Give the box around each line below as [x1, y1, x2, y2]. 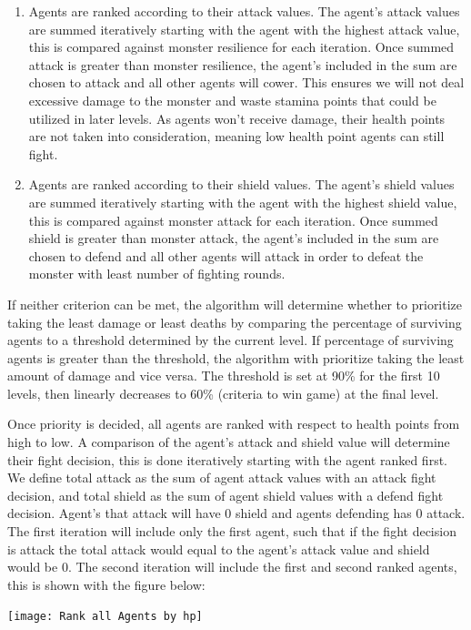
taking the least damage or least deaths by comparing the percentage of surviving [7, 312, 462, 331]
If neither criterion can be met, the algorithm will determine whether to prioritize [7, 294, 463, 313]
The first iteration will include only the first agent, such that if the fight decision [7, 522, 456, 541]
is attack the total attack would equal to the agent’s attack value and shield [7, 539, 430, 558]
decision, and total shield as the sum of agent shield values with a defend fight [7, 485, 444, 504]
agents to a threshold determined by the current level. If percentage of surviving [7, 330, 454, 350]
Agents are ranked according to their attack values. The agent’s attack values [28, 2, 460, 20]
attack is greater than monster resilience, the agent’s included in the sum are [28, 55, 457, 74]
